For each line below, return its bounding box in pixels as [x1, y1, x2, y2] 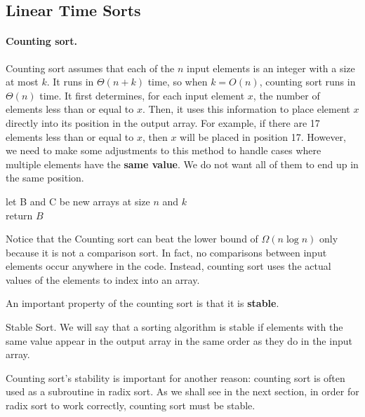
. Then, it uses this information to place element [142, 102, 350, 116]
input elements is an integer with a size [187, 60, 355, 75]
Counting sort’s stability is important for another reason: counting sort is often [6, 370, 345, 385]
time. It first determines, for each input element [39, 88, 245, 102]
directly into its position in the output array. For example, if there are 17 [6, 115, 320, 130]
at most [6, 74, 39, 89]
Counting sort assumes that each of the [6, 60, 175, 75]
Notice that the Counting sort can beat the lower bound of [6, 231, 258, 246]
